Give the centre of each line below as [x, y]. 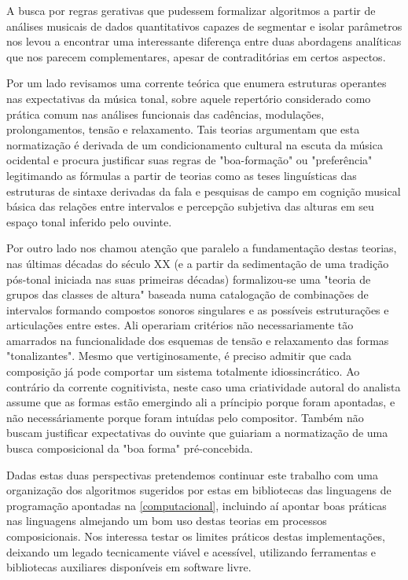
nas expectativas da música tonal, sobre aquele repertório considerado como [189, 98]
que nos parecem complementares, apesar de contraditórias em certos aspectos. [196, 56]
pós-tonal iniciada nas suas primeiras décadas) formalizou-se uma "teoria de [189, 279]
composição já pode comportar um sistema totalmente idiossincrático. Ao [183, 371]
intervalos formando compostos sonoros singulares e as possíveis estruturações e [198, 309]
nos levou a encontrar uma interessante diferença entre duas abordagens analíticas [204, 41]
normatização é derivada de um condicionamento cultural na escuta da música [195, 144]
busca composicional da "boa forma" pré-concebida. [130, 448]
